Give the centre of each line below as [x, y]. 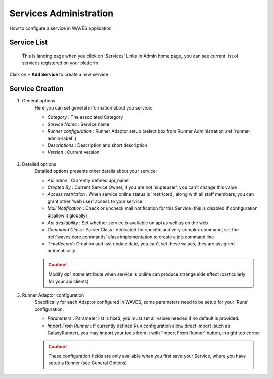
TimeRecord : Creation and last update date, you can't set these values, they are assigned [141, 244]
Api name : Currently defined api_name [88, 180]
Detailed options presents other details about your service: [96, 171]
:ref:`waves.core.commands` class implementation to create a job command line [131, 237]
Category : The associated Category [85, 117]
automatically [61, 251]
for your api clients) [69, 281]
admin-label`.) [62, 138]
